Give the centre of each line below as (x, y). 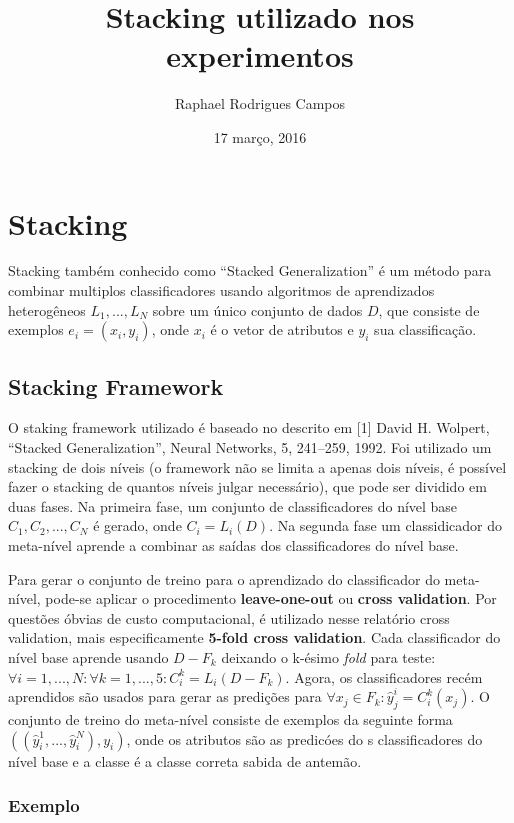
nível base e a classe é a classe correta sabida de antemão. (185, 760)
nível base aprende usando (88, 656)
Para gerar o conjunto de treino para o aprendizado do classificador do (224, 578)
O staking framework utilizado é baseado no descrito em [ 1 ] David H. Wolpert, (249, 427)
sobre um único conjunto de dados (257, 309)
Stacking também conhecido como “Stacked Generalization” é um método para (250, 270)
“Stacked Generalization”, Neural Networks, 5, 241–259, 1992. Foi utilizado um (250, 447)
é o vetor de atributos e (282, 329)
